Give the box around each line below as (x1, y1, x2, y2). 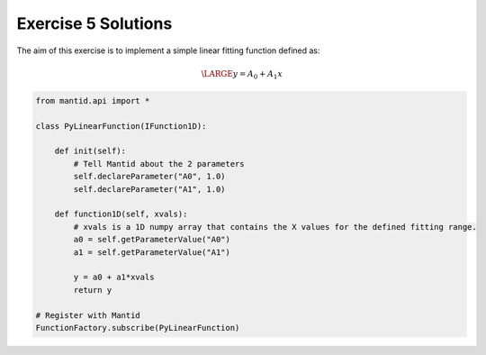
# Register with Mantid (35, 310, 141, 320)
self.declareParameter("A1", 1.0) (73, 184, 226, 194)
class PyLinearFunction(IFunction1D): (35, 121, 207, 131)
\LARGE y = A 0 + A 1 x (201, 68, 283, 81)
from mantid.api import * (35, 96, 150, 105)
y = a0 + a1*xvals (73, 272, 155, 283)
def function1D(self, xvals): (54, 209, 188, 220)
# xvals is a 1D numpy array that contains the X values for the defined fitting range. (73, 222, 477, 232)
